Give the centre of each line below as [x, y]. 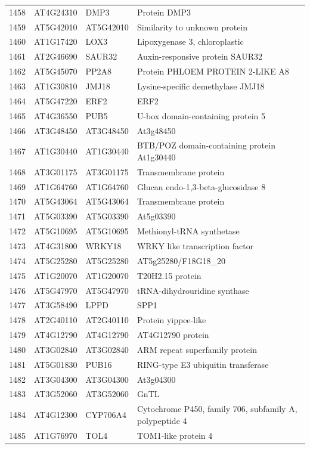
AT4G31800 [56, 246]
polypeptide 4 [162, 420]
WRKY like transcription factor [195, 246]
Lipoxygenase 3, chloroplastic [190, 41]
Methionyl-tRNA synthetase [188, 231]
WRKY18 [103, 246]
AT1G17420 [56, 41]
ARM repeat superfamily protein [197, 349]
